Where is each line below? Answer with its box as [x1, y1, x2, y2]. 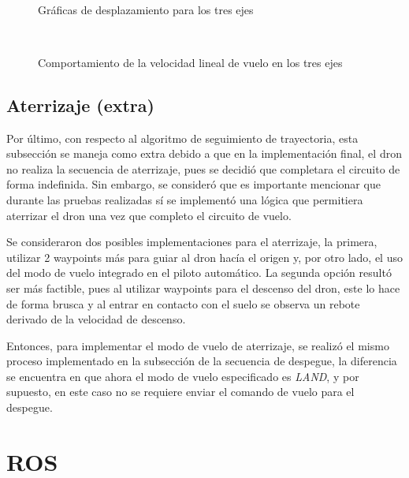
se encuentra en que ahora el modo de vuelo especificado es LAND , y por [6, 368, 359, 384]
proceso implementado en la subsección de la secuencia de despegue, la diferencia [6, 353, 397, 369]
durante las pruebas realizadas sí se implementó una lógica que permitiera [6, 191, 363, 207]
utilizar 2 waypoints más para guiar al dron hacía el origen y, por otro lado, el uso [6, 248, 403, 265]
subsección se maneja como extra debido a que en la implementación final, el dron [6, 145, 402, 162]
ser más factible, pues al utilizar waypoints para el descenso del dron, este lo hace [6, 279, 400, 296]
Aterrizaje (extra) [6, 92, 154, 117]
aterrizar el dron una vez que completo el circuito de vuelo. [6, 207, 292, 223]
